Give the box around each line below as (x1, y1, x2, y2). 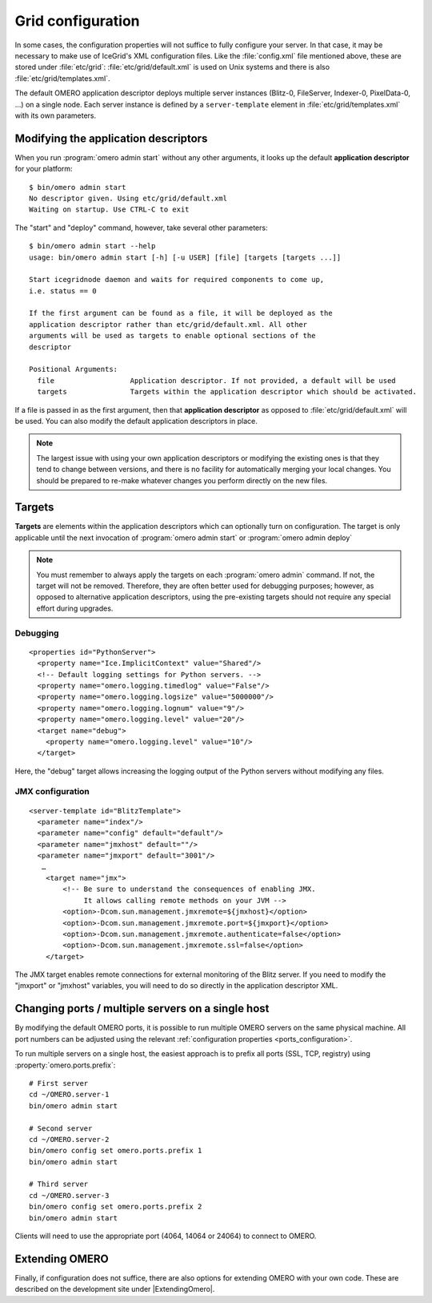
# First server (29, 1079, 89, 1087)
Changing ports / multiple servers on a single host (14, 1002, 270, 1015)
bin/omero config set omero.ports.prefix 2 (29, 1202, 202, 1212)
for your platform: (14, 164, 73, 174)
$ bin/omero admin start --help (29, 241, 156, 251)
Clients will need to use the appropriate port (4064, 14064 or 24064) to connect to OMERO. (14, 1231, 317, 1241)
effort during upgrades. (36, 603, 114, 613)
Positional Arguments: (29, 365, 118, 374)
